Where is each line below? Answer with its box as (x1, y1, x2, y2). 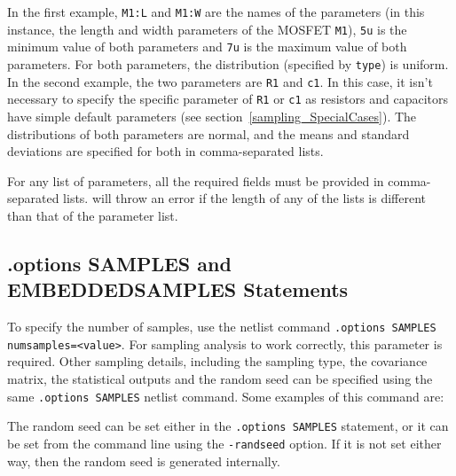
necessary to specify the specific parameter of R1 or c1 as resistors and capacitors (7, 90, 449, 108)
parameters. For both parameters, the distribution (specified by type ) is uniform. (7, 54, 449, 73)
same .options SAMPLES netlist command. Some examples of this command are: (7, 386, 444, 405)
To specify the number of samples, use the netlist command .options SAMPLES (7, 317, 436, 336)
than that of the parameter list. (7, 206, 178, 224)
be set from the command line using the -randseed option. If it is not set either (7, 433, 442, 452)
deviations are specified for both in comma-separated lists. (7, 142, 324, 160)
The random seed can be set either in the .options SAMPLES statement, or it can (7, 417, 449, 435)
